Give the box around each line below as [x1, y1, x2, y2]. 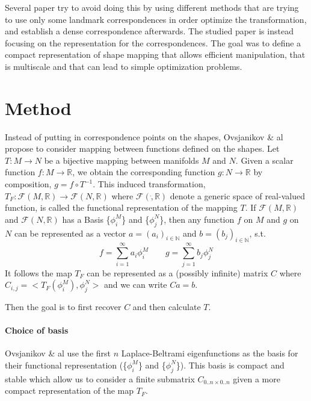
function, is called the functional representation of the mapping [5, 201, 238, 214]
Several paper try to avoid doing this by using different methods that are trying [5, 1, 299, 13]
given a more [233, 372, 280, 385]
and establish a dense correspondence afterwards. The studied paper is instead [5, 25, 294, 37]
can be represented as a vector [14, 226, 126, 239]
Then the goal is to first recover [5, 300, 122, 312]
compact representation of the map [5, 384, 134, 397]
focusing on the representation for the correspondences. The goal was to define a [5, 36, 301, 49]
